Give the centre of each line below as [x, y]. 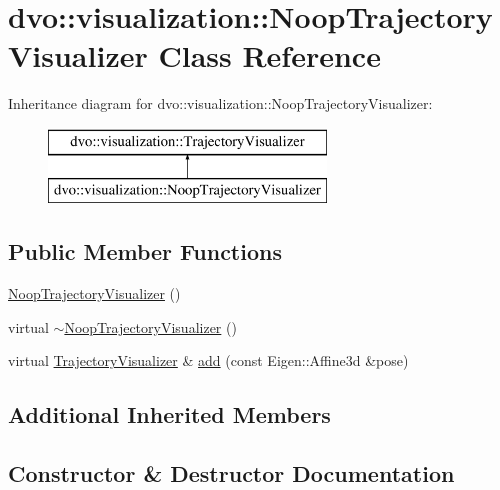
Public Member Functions [145, 251]
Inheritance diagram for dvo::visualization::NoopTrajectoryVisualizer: [220, 103]
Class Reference [269, 55]
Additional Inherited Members [169, 414]
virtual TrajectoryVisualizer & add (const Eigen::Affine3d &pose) [208, 360]
